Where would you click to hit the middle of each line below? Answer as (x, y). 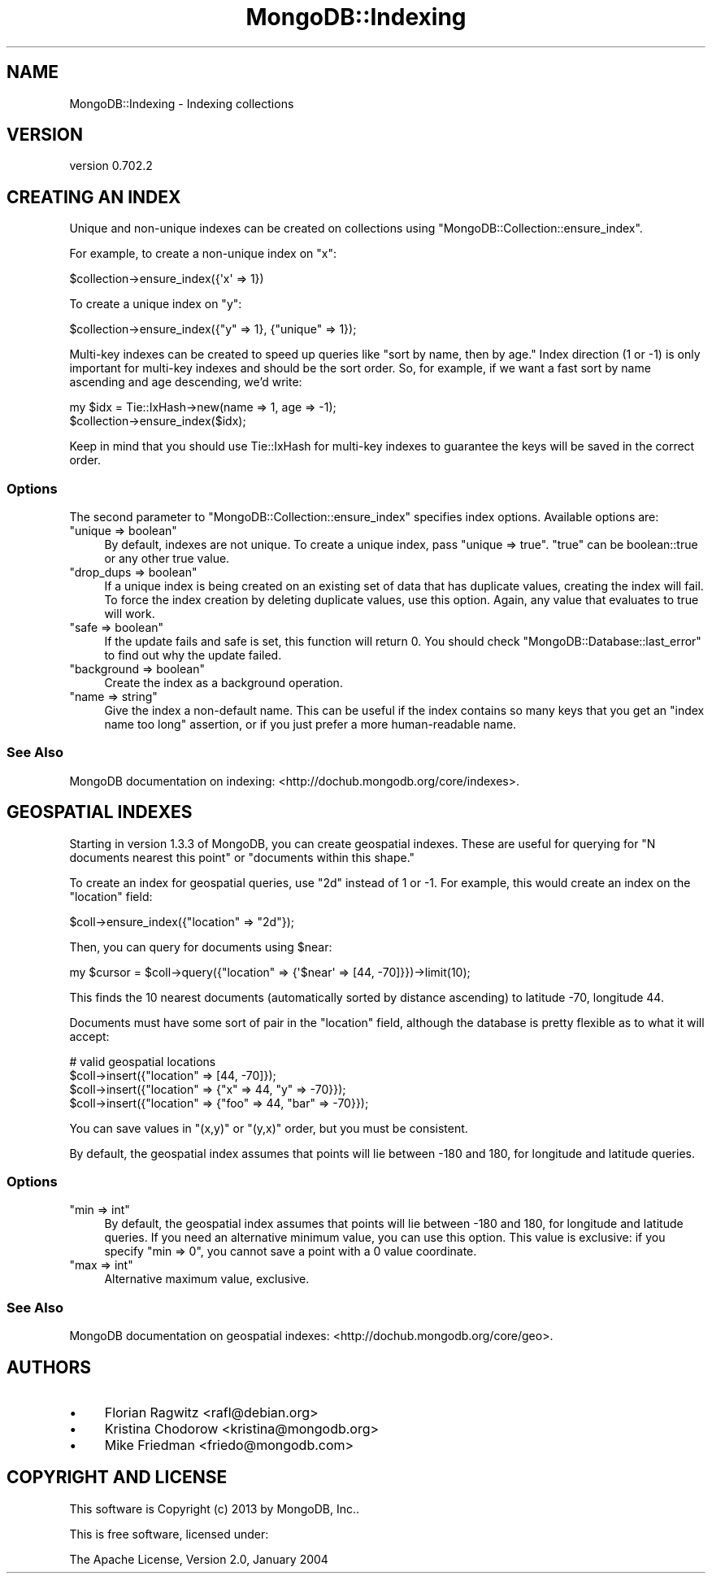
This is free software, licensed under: (169, 1534)
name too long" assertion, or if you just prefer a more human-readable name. (310, 725)
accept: (89, 1036)
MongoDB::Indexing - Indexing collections (182, 103)
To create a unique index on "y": (156, 304)
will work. (130, 614)
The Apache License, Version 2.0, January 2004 (199, 1559)
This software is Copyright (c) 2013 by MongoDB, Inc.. (215, 1508)
